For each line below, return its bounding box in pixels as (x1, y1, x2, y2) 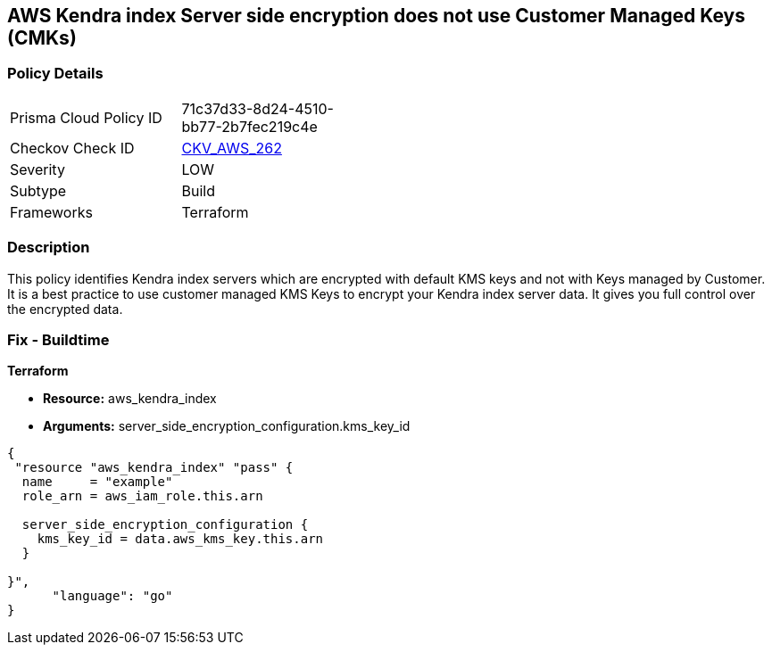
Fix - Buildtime (7, 330, 110, 349)
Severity (10, 160, 65, 178)
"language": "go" (52, 589, 173, 604)
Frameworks (10, 202, 93, 221)
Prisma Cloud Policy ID (10, 108, 162, 127)
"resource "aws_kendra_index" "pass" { (14, 460, 294, 475)
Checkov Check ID (10, 138, 135, 157)
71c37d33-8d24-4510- (181, 99, 334, 118)
